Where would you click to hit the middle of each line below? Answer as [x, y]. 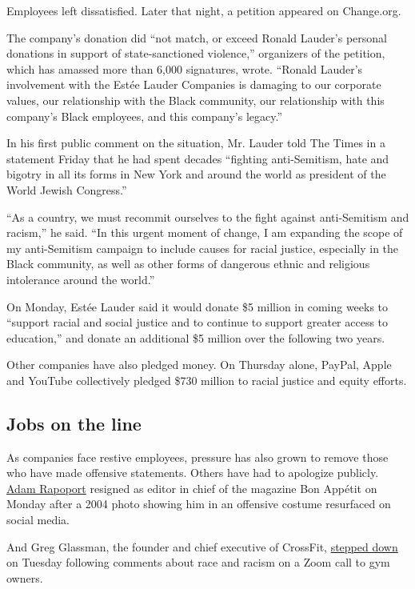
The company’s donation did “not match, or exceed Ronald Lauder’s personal [197, 37]
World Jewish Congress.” [67, 189]
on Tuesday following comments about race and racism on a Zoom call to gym [198, 562]
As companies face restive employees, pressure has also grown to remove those [198, 457]
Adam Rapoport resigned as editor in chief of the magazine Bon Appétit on [192, 488]
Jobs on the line [74, 423]
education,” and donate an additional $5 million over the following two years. [196, 337]
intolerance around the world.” [81, 279]
